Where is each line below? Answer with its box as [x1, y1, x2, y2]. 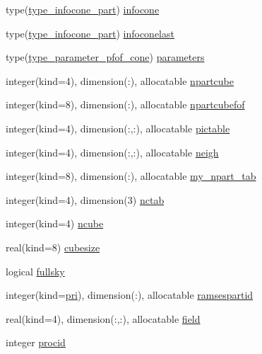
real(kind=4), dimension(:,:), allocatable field [6, 311, 201, 326]
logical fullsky [6, 263, 65, 278]
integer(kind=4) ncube [6, 216, 104, 231]
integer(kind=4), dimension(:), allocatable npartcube [6, 73, 234, 88]
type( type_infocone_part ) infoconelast [6, 25, 174, 40]
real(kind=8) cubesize [6, 239, 100, 254]
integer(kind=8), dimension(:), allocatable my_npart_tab [6, 169, 256, 183]
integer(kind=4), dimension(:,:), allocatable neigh [6, 144, 219, 159]
